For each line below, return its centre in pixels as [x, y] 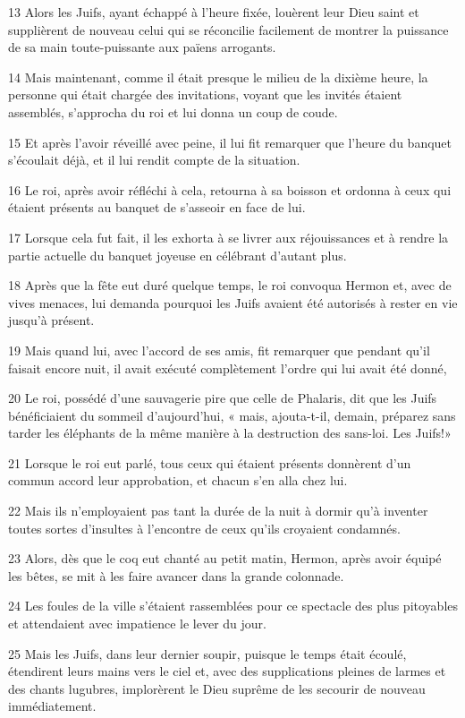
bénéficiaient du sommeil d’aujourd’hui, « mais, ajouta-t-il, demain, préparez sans [232, 415]
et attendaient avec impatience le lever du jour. [138, 624]
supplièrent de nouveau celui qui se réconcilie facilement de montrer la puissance [228, 29]
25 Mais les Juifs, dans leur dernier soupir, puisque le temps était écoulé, [207, 653]
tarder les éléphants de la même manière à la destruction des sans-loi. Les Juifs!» [230, 433]
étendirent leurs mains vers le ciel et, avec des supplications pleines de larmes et [227, 671]
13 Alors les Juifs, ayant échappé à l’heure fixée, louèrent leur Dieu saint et [214, 12]
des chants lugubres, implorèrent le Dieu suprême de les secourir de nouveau [217, 688]
